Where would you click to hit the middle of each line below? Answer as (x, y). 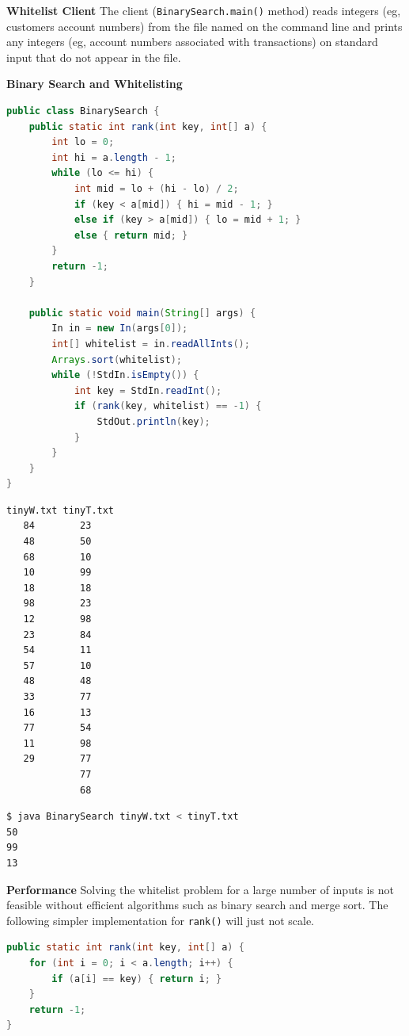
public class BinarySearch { (83, 111)
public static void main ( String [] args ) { (142, 313)
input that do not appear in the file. (94, 57)
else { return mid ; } (131, 235)
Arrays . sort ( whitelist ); (117, 359)
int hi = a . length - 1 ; (114, 157)
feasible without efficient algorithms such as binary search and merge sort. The (197, 905)
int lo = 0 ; (83, 142)
